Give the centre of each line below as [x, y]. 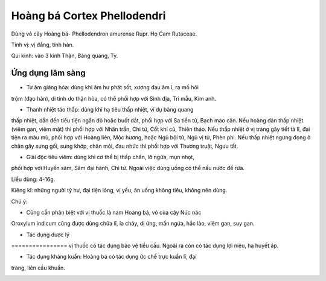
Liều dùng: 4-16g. [33, 179]
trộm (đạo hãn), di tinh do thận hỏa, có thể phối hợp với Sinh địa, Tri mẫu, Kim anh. [114, 98]
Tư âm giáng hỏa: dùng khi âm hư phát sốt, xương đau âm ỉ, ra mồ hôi [113, 87]
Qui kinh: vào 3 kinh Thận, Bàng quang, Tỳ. [65, 56]
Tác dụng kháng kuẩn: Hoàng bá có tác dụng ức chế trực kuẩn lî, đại [111, 257]
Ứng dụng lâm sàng [48, 73]
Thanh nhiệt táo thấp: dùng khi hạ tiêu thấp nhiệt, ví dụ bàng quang [110, 110]
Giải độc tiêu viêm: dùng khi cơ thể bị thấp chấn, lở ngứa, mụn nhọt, [110, 157]
